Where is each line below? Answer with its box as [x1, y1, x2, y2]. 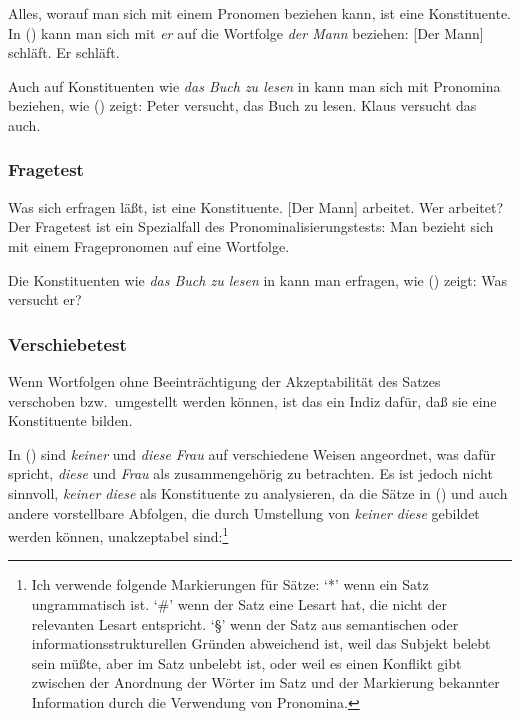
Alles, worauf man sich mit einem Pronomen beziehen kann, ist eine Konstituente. [8, 3, 512, 23]
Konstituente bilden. [8, 410, 133, 431]
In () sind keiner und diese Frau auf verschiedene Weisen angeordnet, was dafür [8, 443, 496, 464]
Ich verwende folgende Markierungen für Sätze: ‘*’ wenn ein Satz [31, 574, 429, 595]
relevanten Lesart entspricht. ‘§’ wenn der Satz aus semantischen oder [31, 613, 459, 634]
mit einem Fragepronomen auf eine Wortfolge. [8, 235, 290, 256]
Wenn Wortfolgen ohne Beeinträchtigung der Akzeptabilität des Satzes [8, 370, 441, 391]
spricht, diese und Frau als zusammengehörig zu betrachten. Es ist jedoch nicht [8, 463, 493, 484]
